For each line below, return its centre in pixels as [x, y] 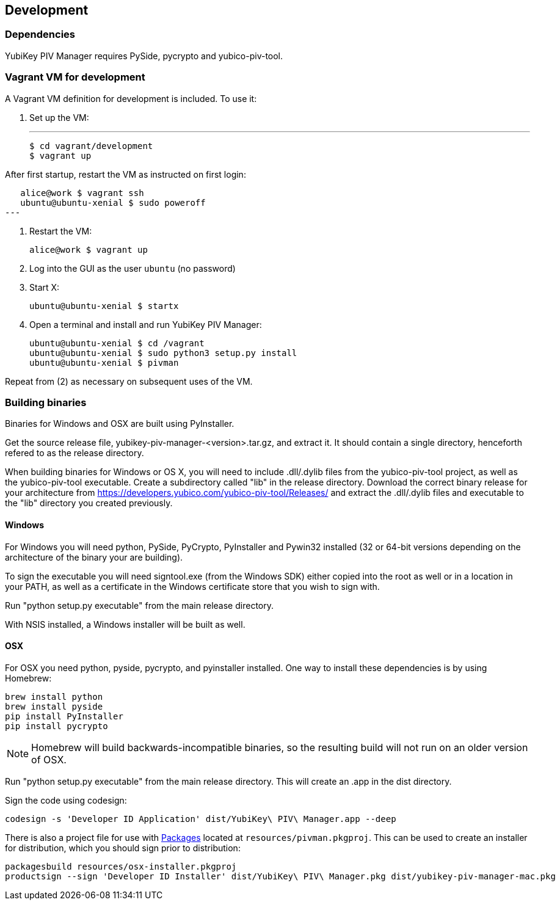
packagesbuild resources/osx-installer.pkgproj [121, 866]
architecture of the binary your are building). [94, 557]
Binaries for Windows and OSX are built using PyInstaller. [120, 424]
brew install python [54, 696]
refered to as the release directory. [75, 453]
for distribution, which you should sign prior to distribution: [123, 848]
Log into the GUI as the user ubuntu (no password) [133, 268]
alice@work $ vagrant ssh [82, 193]
